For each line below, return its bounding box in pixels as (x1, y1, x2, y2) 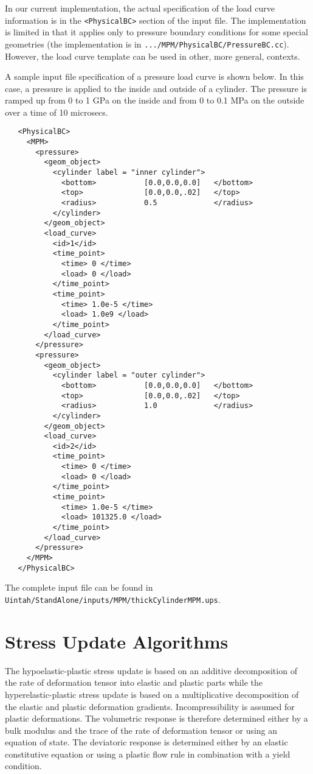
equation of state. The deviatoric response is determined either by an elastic (5, 736, 288, 748)
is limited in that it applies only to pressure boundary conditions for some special (5, 26, 308, 38)
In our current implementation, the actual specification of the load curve (5, 2, 275, 14)
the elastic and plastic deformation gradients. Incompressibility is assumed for (5, 700, 295, 712)
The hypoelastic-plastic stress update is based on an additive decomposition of (5, 664, 297, 677)
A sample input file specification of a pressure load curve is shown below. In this (5, 70, 304, 83)
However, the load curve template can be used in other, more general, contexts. (5, 49, 300, 62)
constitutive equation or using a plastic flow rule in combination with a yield (5, 747, 291, 760)
